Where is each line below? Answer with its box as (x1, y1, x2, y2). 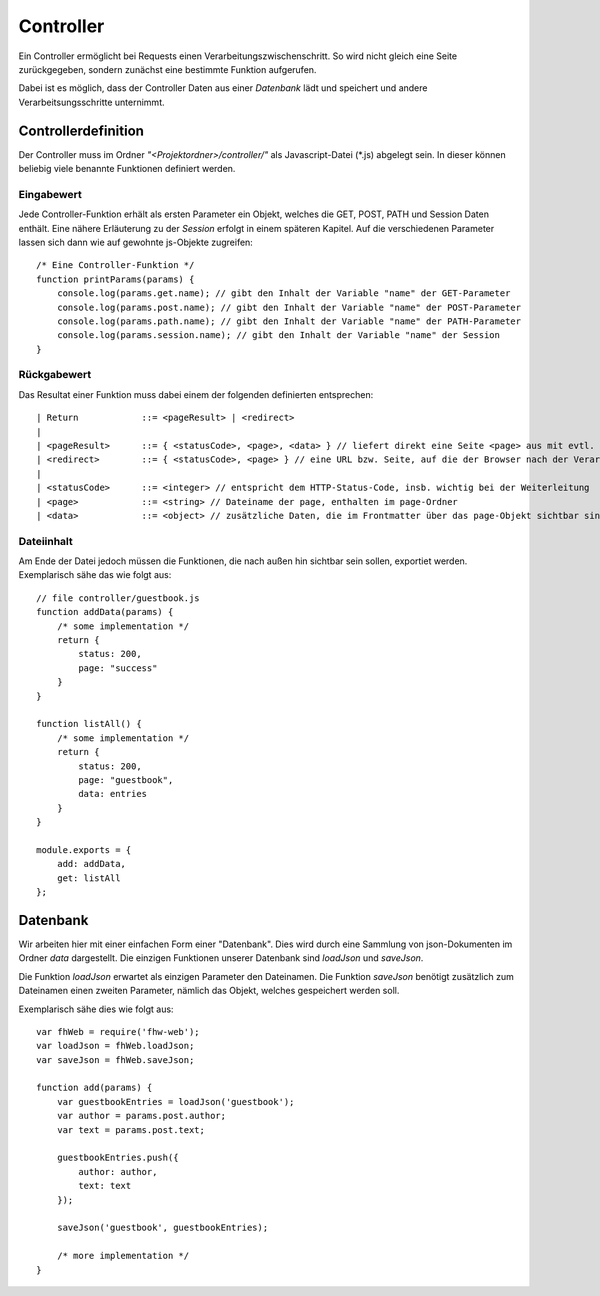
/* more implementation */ (56, 1250, 190, 1262)
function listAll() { (36, 718, 142, 730)
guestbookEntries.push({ (56, 1152, 179, 1164)
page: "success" (78, 662, 158, 674)
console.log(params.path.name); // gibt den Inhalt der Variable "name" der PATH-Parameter (56, 315, 522, 327)
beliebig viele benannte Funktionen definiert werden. (18, 163, 236, 175)
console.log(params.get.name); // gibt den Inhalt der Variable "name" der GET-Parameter (56, 288, 511, 299)
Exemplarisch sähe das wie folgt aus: (18, 569, 172, 581)
